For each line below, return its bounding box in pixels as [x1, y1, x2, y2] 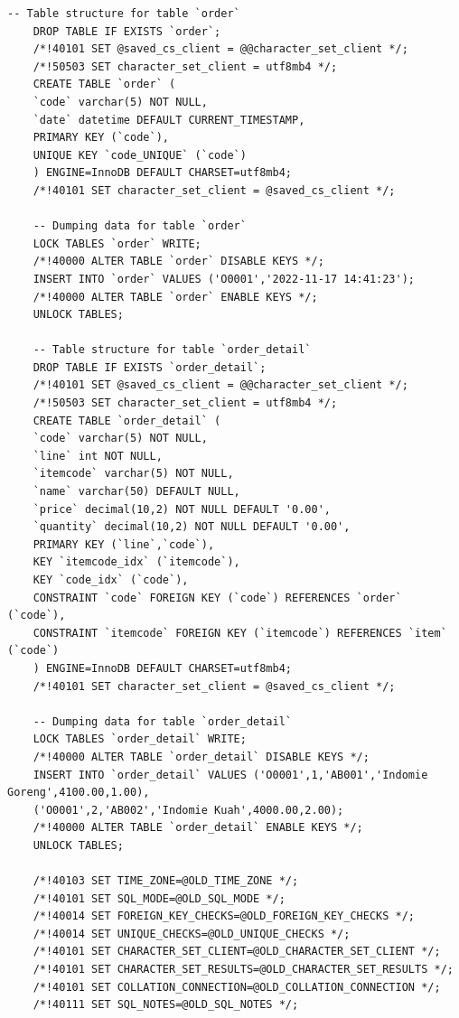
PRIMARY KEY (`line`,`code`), [33, 537, 215, 551]
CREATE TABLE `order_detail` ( [33, 414, 221, 427]
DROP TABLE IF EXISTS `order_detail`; [33, 360, 267, 374]
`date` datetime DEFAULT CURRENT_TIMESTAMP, [33, 113, 305, 126]
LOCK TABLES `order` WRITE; [33, 237, 201, 250]
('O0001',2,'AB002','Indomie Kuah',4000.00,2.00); [33, 803, 344, 817]
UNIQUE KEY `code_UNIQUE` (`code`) [33, 148, 247, 162]
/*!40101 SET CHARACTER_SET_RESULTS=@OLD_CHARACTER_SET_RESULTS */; [33, 963, 454, 976]
